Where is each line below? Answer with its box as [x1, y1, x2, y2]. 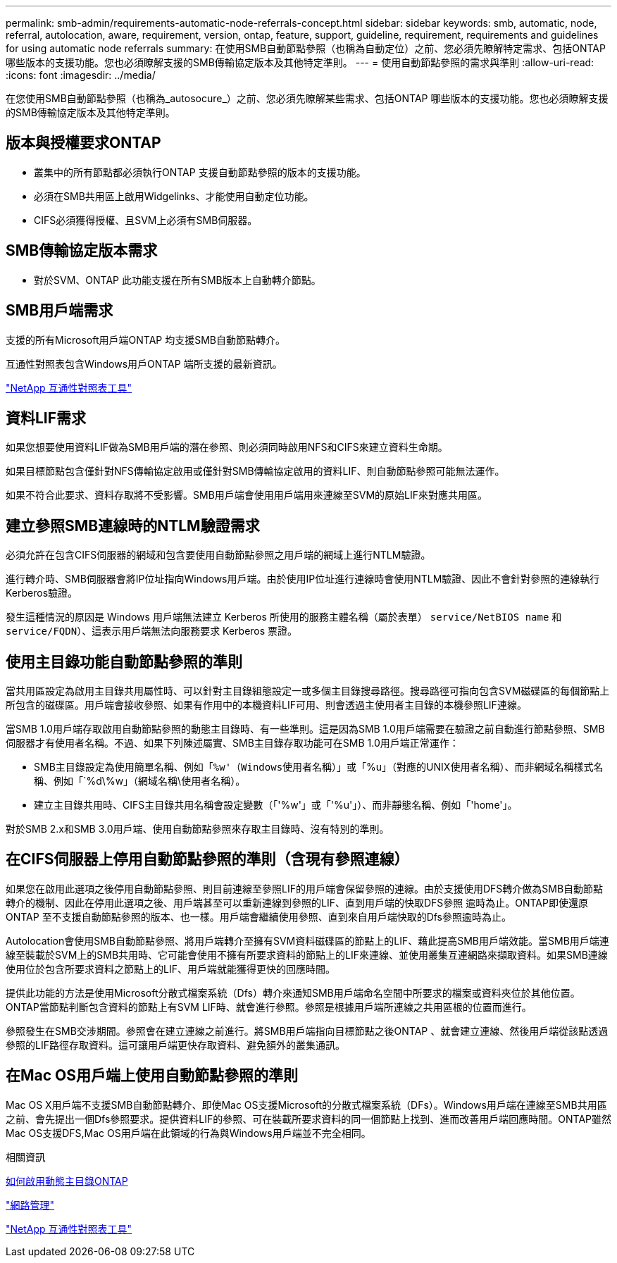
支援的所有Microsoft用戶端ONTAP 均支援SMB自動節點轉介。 [6, 333, 285, 346]
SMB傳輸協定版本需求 [6, 242, 158, 260]
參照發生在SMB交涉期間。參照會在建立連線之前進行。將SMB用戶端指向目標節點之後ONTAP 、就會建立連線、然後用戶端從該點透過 [6, 1024, 609, 1037]
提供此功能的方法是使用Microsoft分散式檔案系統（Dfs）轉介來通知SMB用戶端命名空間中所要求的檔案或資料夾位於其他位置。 [6, 986, 580, 999]
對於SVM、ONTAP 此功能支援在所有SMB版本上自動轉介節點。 [34, 273, 321, 286]
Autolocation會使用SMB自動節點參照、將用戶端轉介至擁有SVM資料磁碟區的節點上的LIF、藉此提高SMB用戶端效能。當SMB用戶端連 [6, 934, 609, 947]
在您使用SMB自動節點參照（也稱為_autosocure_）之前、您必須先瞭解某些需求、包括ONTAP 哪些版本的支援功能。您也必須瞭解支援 [6, 92, 609, 104]
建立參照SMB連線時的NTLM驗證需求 [6, 516, 260, 535]
